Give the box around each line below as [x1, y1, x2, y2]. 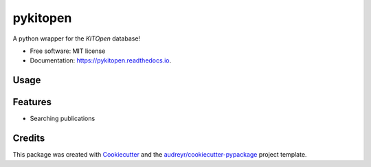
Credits [12, 133, 45, 144]
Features [12, 96, 52, 108]
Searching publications [30, 114, 95, 123]
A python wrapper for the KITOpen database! [12, 34, 141, 43]
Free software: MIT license [30, 47, 106, 55]
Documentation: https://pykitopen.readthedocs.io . [30, 56, 172, 65]
